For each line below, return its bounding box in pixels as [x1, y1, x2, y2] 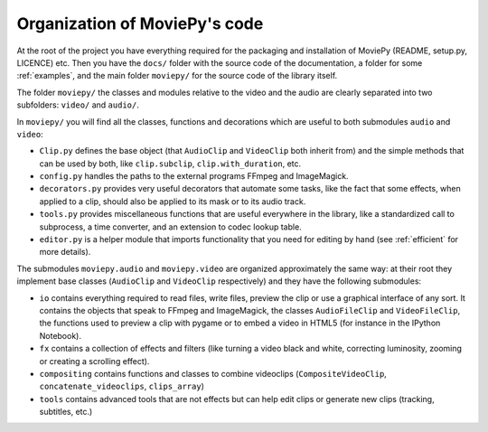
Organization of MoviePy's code [16, 14, 264, 33]
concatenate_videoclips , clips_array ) [39, 380, 205, 392]
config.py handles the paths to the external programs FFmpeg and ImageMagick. [39, 171, 349, 182]
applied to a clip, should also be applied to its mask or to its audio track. [39, 195, 306, 207]
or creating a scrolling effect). [39, 355, 150, 366]
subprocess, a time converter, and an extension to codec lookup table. [39, 221, 302, 232]
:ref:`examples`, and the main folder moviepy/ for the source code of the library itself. [16, 70, 338, 81]
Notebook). [39, 330, 81, 341]
